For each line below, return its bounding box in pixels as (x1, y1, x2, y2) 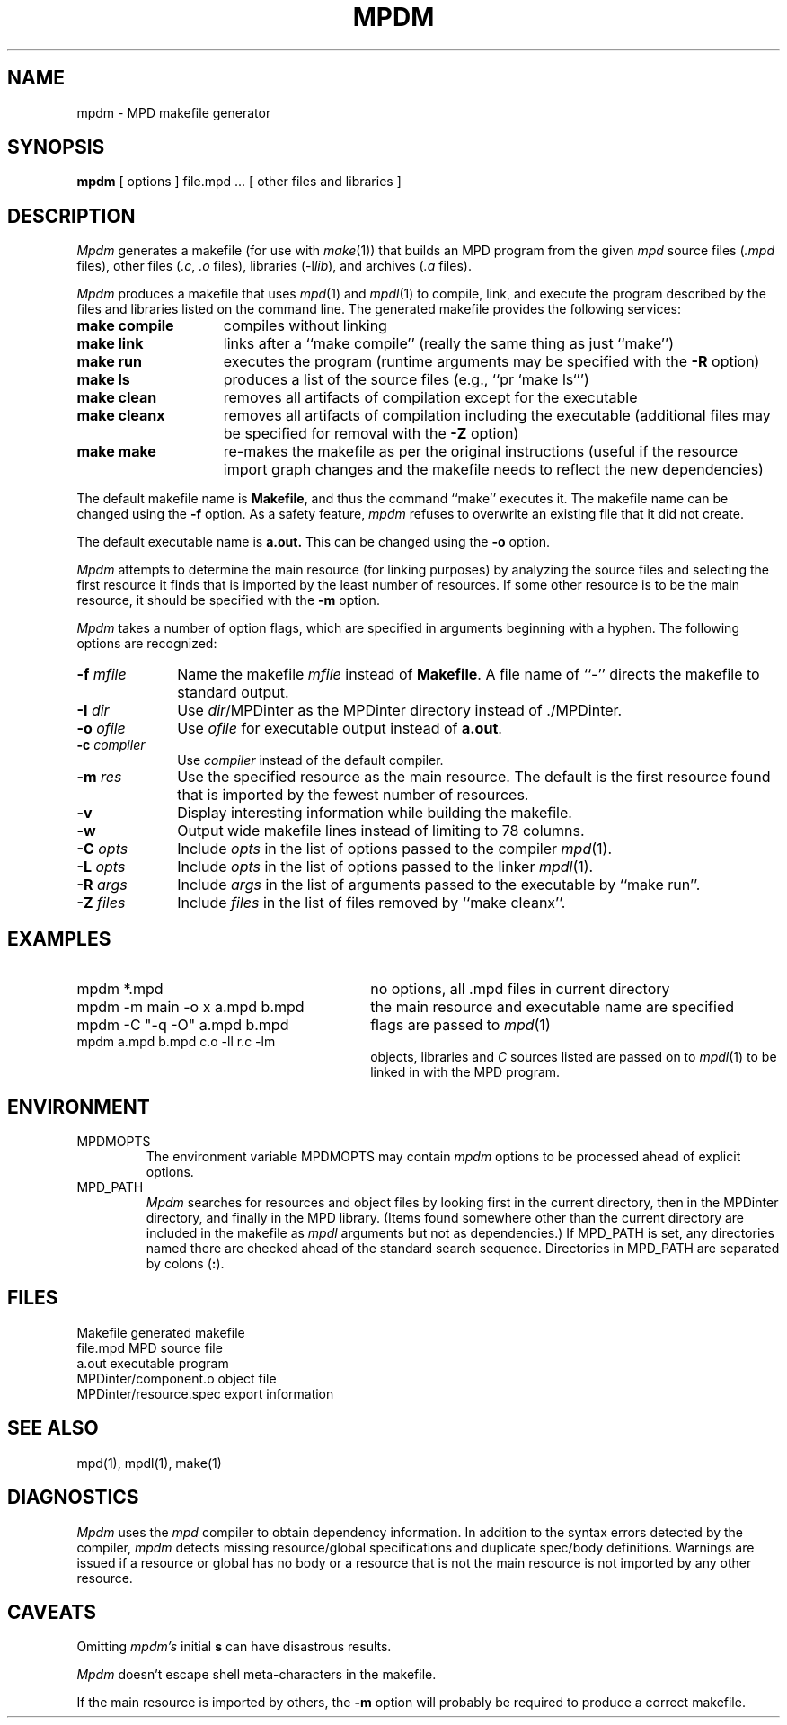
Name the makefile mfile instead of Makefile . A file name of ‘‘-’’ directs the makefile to (177, 665, 760, 684)
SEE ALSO (7, 1417, 99, 1440)
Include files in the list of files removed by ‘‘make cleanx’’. (177, 894, 566, 912)
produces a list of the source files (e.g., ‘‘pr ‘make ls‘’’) (223, 370, 589, 389)
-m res (76, 768, 122, 787)
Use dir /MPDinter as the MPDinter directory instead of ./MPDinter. (177, 701, 623, 720)
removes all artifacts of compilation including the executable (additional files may (223, 406, 771, 425)
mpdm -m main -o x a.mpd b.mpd (76, 998, 305, 1017)
